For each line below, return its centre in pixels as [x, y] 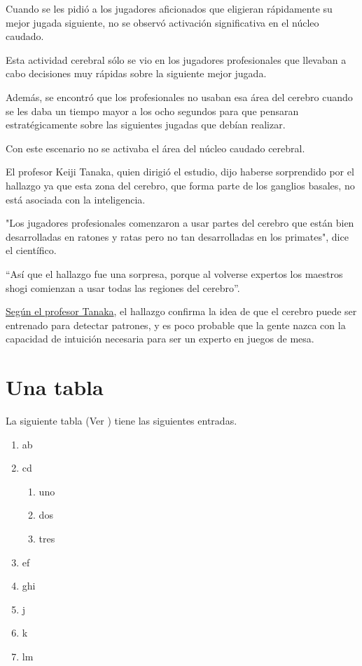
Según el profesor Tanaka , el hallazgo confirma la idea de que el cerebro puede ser [181, 311]
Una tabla [55, 387]
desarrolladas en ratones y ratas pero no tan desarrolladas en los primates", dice [177, 236]
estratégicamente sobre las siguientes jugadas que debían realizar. [146, 125]
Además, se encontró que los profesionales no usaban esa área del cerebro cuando [179, 96]
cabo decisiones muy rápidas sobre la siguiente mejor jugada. [136, 73]
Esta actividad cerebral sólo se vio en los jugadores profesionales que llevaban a [176, 59]
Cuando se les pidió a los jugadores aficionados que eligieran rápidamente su [169, 8]
